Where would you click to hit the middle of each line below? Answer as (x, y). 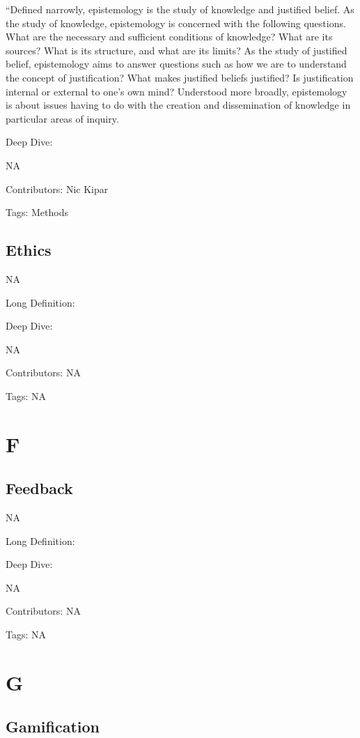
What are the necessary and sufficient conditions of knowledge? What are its (169, 37)
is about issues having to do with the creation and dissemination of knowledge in (178, 105)
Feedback (39, 488)
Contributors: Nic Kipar (57, 189)
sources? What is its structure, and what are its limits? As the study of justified (177, 50)
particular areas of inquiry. (62, 118)
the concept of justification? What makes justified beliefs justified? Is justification (180, 77)
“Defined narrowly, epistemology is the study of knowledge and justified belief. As (180, 9)
